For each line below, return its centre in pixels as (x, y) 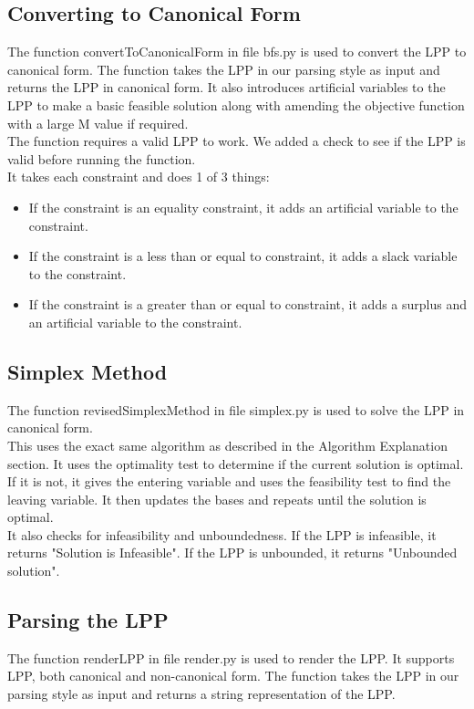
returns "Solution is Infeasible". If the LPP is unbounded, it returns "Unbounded (232, 553)
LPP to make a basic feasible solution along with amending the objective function (236, 104)
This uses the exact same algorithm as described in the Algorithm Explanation (227, 445)
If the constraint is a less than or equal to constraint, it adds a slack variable (243, 256)
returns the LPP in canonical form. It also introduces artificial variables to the (227, 87)
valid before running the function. (102, 158)
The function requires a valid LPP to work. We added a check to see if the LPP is (237, 141)
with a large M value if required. (98, 123)
